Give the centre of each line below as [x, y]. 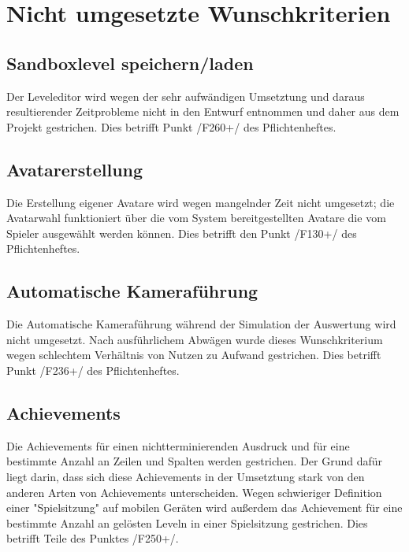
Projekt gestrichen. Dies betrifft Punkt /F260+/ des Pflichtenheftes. [171, 126]
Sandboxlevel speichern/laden [130, 63]
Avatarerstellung [75, 169]
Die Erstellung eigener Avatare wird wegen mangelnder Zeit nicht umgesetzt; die [201, 202]
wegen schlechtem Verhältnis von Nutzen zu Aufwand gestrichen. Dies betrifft [194, 355]
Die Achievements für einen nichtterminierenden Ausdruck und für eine [178, 445]
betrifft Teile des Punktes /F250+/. [93, 538]
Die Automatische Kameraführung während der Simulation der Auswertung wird [201, 324]
